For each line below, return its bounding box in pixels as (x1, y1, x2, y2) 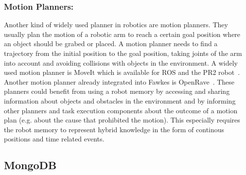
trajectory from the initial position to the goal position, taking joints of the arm (4, 48, 242, 58)
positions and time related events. (4, 134, 105, 144)
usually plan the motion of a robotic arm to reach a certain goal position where (4, 29, 241, 39)
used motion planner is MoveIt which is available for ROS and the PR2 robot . (4, 67, 240, 77)
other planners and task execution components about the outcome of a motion (4, 105, 238, 115)
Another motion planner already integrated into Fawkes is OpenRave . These (4, 76, 235, 87)
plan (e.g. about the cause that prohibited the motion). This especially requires (4, 115, 240, 125)
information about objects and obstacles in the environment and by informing (4, 95, 236, 105)
